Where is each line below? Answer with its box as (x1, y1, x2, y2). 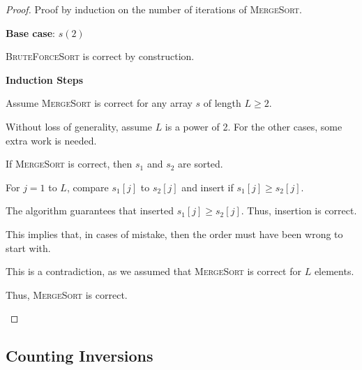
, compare (66, 179, 109, 194)
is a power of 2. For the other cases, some (165, 119, 342, 133)
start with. (6, 240, 51, 255)
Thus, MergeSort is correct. (6, 287, 128, 302)
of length (203, 96, 241, 110)
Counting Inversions (6, 345, 153, 367)
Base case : (6, 25, 55, 40)
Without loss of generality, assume (6, 119, 152, 133)
